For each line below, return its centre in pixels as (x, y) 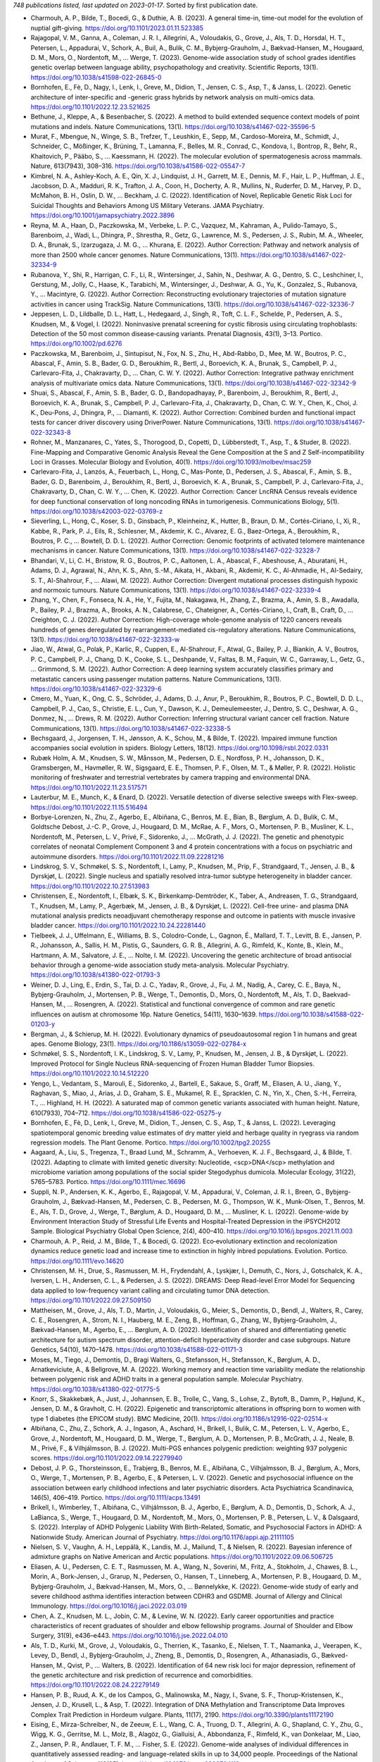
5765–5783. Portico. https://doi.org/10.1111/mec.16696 (108, 1182)
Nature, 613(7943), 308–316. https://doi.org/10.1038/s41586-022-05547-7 (138, 166)
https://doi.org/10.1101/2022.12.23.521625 (90, 106)
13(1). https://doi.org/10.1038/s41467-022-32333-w (105, 639)
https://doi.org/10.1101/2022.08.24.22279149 (95, 1685)
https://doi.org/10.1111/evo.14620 (77, 1261)
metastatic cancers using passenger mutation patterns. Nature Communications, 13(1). (156, 679)
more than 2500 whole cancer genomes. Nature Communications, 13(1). (135, 254)
